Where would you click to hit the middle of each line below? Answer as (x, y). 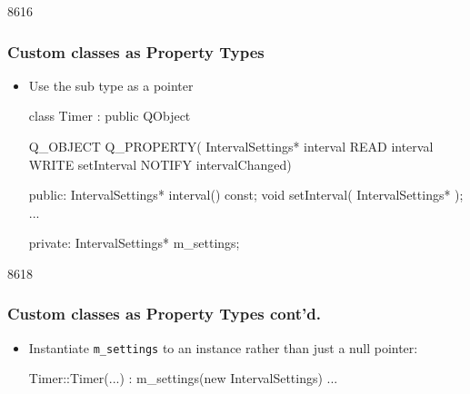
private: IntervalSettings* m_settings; (134, 243)
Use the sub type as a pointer (111, 85)
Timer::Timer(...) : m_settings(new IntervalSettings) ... (183, 378)
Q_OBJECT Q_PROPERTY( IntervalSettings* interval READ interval (231, 146)
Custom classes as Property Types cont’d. (164, 314)
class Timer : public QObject (110, 116)
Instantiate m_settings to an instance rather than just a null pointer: (223, 347)
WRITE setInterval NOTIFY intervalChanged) (160, 164)
